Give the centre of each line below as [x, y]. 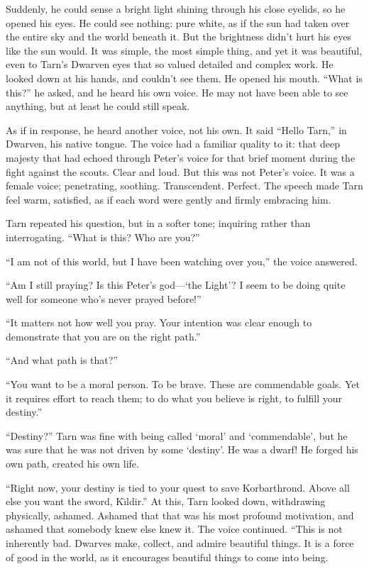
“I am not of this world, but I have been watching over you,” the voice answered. [182, 261]
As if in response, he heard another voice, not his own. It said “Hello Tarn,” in [176, 129]
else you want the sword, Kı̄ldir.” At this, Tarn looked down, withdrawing [166, 501]
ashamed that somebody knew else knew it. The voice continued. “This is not [174, 529]
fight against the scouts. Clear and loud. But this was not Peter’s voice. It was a [180, 171]
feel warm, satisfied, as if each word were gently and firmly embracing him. [169, 199]
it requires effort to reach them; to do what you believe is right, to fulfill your [174, 398]
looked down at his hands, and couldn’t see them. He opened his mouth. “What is [184, 78]
